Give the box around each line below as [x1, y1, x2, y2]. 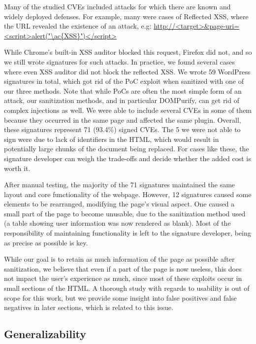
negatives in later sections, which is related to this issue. [4, 302, 173, 312]
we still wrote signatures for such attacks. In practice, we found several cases [4, 56, 235, 67]
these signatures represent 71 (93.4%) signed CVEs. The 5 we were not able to [4, 124, 241, 135]
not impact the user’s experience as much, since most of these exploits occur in [4, 273, 242, 283]
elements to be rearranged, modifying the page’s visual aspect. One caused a [4, 199, 235, 209]
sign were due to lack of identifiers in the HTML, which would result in [4, 134, 219, 144]
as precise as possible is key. [4, 237, 88, 247]
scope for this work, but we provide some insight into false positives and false [4, 292, 237, 303]
